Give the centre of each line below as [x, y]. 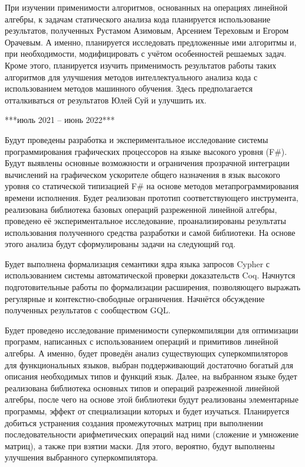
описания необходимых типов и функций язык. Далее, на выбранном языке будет [151, 376]
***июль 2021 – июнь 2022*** [60, 120]
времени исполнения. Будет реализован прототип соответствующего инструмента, [152, 197]
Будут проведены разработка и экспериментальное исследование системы [137, 139]
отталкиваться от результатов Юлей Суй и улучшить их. [106, 100]
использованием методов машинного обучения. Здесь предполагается [129, 88]
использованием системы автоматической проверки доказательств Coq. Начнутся [150, 275]
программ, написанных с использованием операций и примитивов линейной [142, 341]
